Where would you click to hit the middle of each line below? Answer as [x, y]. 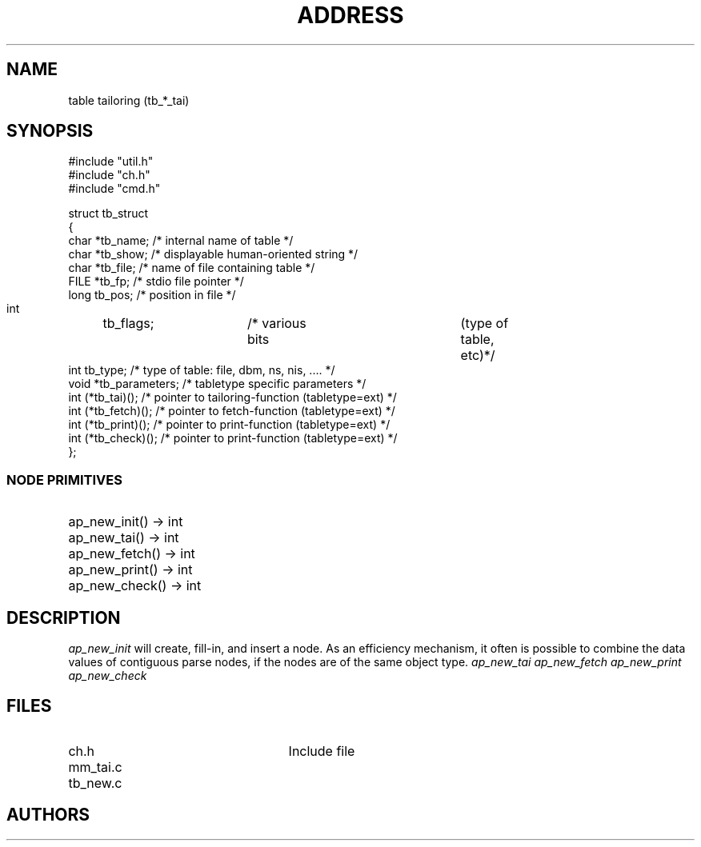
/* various [277, 324]
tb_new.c [95, 783]
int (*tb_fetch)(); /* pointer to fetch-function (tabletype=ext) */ [232, 411]
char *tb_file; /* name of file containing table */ [192, 268]
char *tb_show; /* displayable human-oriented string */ [213, 254]
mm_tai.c [95, 767]
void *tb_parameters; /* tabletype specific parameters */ [217, 384]
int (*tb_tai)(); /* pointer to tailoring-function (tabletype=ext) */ [232, 398]
